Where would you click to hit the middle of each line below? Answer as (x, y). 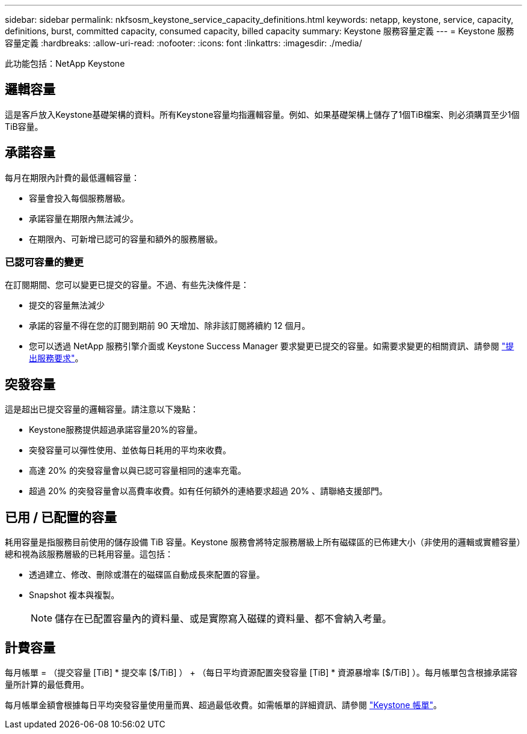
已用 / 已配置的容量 (61, 517)
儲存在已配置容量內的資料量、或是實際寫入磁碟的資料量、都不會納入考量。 (223, 619)
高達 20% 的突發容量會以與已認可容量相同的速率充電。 (137, 471)
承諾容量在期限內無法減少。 (84, 218)
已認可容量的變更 (44, 262)
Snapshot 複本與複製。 (74, 595)
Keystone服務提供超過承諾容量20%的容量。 (116, 430)
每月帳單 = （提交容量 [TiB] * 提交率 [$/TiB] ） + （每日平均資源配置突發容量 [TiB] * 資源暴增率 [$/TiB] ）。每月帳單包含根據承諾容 (261, 672)
